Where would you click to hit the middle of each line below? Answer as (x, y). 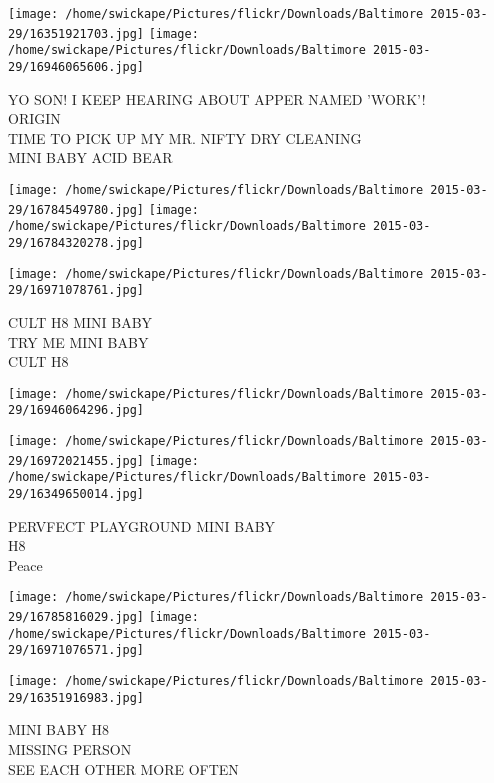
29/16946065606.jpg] (76, 66)
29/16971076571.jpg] (76, 650)
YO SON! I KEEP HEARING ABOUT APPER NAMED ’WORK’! (217, 98)
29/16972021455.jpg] (76, 460)
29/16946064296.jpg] (76, 410)
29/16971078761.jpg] (76, 290)
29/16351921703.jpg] (76, 33)
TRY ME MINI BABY (78, 341)
